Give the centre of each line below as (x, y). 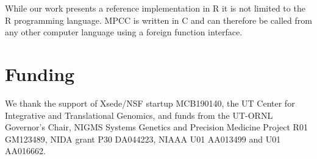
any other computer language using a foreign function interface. (124, 32)
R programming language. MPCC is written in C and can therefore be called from (158, 20)
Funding (40, 73)
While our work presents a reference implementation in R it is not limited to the (155, 8)
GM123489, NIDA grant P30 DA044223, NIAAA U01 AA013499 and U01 (143, 139)
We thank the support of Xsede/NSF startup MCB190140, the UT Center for (150, 103)
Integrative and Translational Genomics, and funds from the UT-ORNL (139, 115)
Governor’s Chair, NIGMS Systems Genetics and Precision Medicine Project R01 (156, 127)
